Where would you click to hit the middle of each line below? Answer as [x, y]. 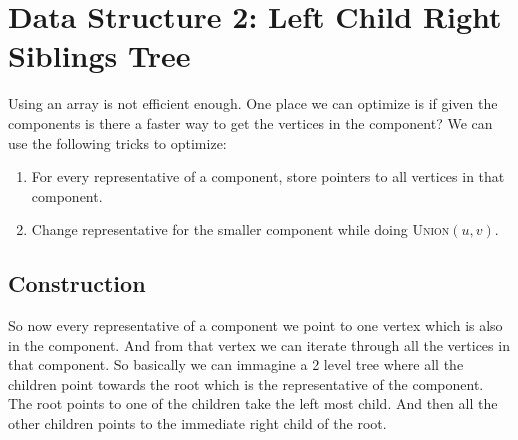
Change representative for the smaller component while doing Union [240, 229]
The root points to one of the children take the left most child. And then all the [253, 403]
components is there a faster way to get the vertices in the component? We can [250, 122]
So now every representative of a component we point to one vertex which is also [255, 325]
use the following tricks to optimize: [117, 142]
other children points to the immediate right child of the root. [197, 423]
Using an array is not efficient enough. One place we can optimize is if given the [253, 103]
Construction [77, 283]
